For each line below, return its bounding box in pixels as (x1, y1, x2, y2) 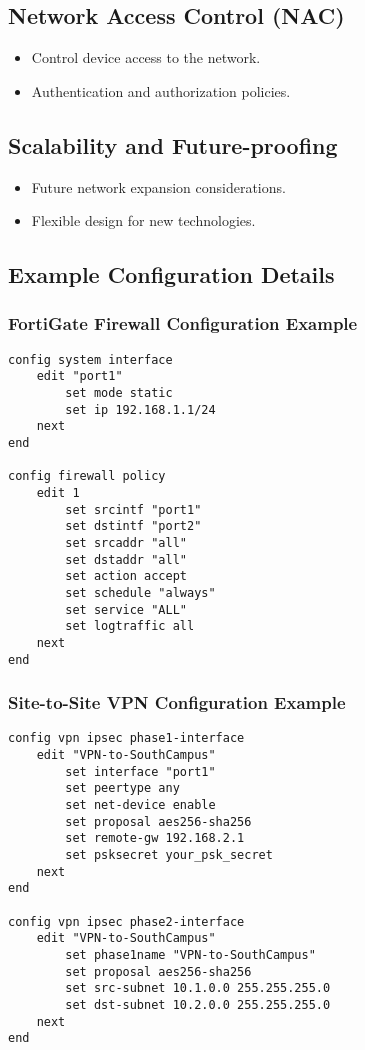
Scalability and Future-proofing (8, 129, 338, 160)
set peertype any (65, 781, 180, 796)
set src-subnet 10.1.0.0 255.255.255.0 (65, 981, 331, 996)
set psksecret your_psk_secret (65, 848, 273, 863)
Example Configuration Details (8, 259, 335, 290)
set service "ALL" (65, 602, 187, 617)
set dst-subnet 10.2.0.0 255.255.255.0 (65, 997, 331, 1012)
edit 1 (36, 486, 80, 501)
